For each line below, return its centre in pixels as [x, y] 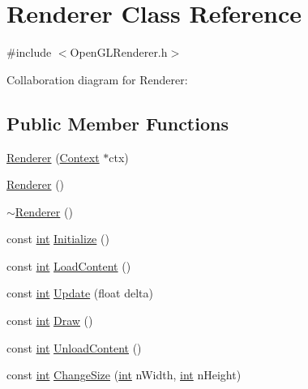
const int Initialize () [58, 239]
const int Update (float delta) [80, 293]
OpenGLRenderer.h [119, 52]
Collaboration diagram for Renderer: [97, 79]
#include [29, 52]
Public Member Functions [118, 123]
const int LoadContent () [69, 265]
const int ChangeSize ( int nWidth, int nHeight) [124, 375]
